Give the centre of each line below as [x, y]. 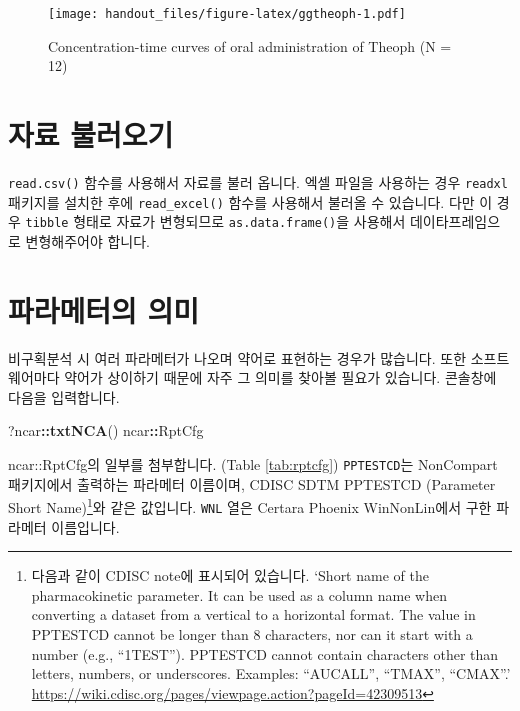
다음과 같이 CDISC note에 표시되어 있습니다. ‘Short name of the [230, 575]
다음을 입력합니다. [64, 396]
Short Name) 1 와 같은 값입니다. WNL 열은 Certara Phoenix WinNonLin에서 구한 [250, 505]
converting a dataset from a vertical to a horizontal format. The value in [253, 614]
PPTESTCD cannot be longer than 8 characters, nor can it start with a [252, 633]
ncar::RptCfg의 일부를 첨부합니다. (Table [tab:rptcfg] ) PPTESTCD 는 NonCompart [253, 464]
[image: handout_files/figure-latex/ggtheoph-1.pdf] [227, 14]
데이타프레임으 [455, 221]
